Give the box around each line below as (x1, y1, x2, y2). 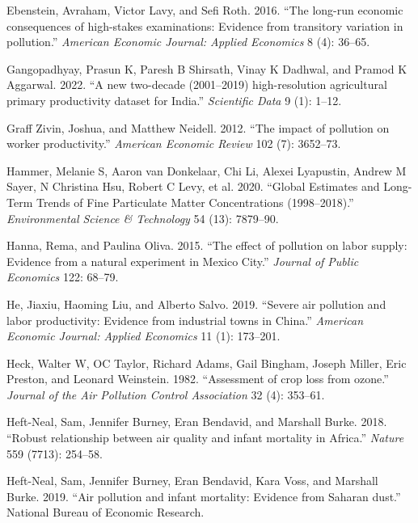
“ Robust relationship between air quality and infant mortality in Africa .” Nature (6, 429, 404, 446)
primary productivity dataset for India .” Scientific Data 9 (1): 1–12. (6, 91, 342, 108)
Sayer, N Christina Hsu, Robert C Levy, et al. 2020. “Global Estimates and (6, 178, 380, 195)
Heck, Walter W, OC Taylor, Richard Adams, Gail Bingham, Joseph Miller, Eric (6, 354, 407, 371)
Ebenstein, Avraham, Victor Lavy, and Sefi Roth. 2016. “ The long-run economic (6, 2, 403, 18)
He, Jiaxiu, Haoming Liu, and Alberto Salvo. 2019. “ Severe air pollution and (6, 295, 386, 312)
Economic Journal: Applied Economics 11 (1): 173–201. (6, 327, 281, 344)
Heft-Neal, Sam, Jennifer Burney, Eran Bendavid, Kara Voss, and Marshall (6, 472, 378, 489)
